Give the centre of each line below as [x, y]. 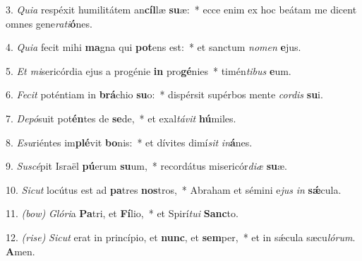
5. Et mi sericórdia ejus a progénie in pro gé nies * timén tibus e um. [149, 70]
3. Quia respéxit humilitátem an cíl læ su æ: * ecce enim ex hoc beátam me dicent [181, 9]
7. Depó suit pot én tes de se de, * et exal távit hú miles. [121, 118]
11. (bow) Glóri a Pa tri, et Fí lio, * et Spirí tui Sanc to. [122, 213]
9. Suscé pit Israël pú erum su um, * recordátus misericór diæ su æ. [146, 166]
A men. [20, 251]
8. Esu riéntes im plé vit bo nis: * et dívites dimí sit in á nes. [129, 142]
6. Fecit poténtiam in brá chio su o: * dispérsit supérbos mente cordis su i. [164, 94]
